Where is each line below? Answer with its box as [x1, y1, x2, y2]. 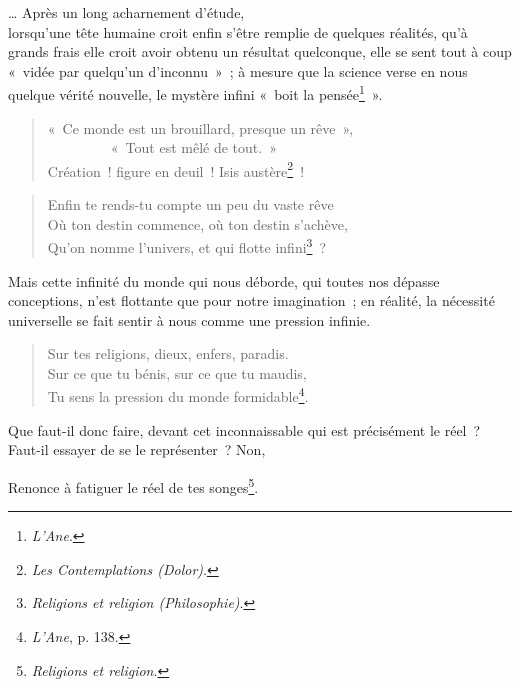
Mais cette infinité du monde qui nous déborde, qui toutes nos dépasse [8, 270, 440, 291]
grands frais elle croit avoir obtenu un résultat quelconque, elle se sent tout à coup [8, 41, 512, 62]
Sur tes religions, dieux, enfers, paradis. [47, 343, 289, 364]
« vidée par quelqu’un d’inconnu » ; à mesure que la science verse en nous [8, 60, 468, 81]
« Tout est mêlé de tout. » [110, 137, 277, 158]
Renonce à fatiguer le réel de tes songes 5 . [8, 473, 259, 497]
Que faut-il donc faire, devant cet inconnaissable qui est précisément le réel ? [8, 419, 481, 440]
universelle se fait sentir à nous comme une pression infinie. [8, 309, 371, 330]
